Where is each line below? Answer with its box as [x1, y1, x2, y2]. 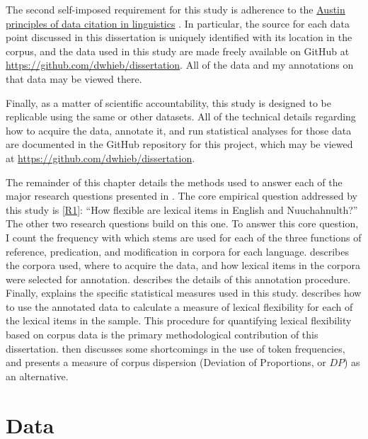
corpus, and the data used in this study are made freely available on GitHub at [6, 43, 350, 58]
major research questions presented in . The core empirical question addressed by [6, 188, 357, 203]
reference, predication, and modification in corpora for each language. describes [6, 244, 350, 258]
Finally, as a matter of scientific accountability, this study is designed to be [6, 95, 331, 110]
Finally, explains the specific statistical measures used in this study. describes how [6, 285, 362, 300]
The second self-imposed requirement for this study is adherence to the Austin [6, 2, 345, 16]
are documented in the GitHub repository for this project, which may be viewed [6, 137, 353, 152]
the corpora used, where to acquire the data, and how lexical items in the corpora [6, 258, 360, 273]
